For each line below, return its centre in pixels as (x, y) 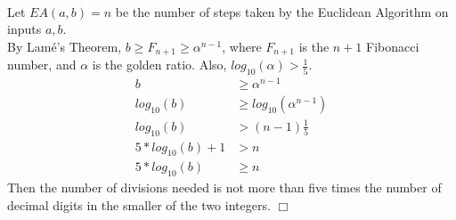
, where (242, 46)
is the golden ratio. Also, (159, 65)
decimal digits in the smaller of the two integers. (139, 204)
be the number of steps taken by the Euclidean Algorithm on (282, 11)
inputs (24, 29)
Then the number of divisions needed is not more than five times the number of (224, 187)
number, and (42, 65)
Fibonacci (393, 46)
